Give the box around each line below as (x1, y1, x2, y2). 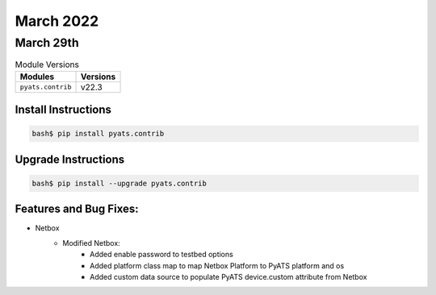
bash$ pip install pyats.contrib (31, 129, 165, 139)
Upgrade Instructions (15, 152, 125, 166)
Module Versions (15, 59, 80, 70)
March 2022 (15, 12, 99, 30)
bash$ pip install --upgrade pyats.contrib (31, 178, 208, 188)
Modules (19, 71, 55, 82)
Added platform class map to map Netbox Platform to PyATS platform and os (90, 260, 345, 270)
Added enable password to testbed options (90, 250, 233, 260)
